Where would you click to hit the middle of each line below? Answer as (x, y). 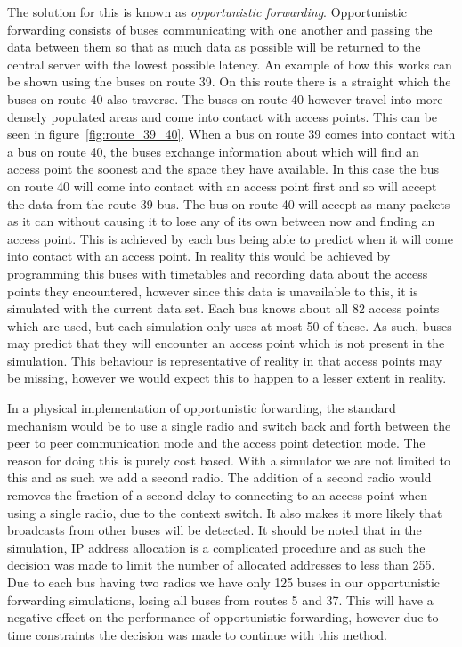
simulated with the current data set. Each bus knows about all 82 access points (223, 308)
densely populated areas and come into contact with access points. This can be (223, 116)
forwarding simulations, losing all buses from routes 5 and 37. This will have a (220, 599)
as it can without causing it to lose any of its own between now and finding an (221, 221)
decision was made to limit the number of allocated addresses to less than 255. (221, 565)
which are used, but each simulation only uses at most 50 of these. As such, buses (230, 325)
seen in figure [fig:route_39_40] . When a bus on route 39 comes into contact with (231, 134)
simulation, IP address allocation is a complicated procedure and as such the (216, 547)
